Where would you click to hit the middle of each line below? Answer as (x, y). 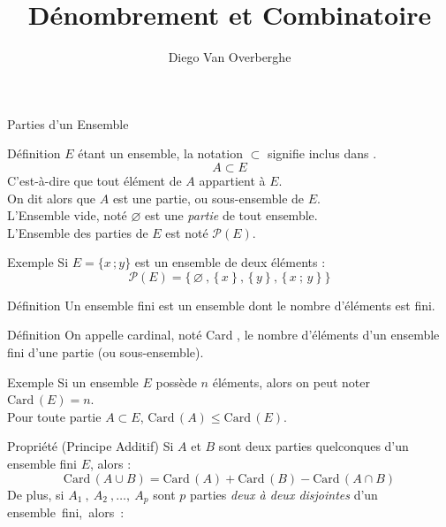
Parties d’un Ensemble (68, 123)
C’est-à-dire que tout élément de (94, 180)
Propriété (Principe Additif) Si (91, 446)
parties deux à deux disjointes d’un (283, 494)
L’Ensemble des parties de (78, 232)
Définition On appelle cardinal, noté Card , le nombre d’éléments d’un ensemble (223, 335)
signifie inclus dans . (322, 153)
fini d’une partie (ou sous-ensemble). (106, 352)
